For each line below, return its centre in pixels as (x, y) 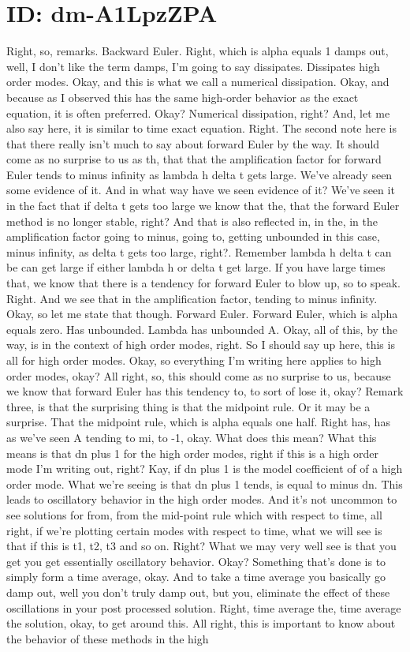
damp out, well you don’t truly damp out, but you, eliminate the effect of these (198, 592)
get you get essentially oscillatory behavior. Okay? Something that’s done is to (196, 561)
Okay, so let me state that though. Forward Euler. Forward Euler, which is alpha (202, 314)
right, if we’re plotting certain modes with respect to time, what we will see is (194, 530)
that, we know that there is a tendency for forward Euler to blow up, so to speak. (203, 283)
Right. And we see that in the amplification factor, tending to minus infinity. (192, 298)
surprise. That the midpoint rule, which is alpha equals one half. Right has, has (198, 422)
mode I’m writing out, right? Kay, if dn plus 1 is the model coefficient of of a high (205, 468)
